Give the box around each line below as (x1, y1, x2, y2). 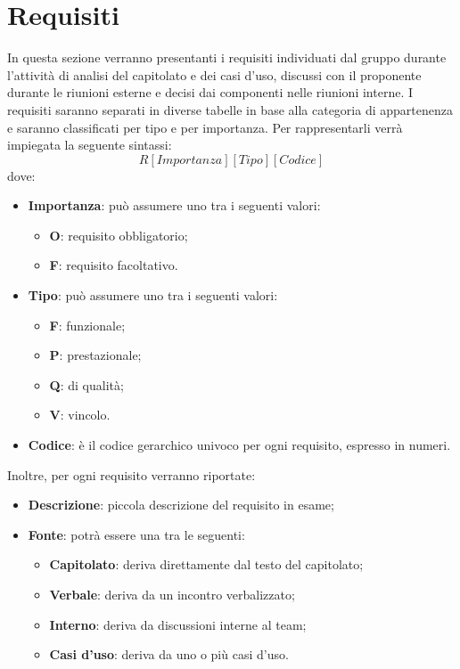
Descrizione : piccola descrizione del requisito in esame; (28, 495, 334, 514)
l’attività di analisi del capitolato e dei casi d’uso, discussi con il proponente (7, 65, 422, 84)
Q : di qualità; (49, 375, 124, 394)
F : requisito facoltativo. (49, 256, 178, 274)
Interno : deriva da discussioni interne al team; (49, 615, 307, 633)
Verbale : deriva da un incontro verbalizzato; (49, 585, 295, 603)
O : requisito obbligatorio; (49, 225, 188, 244)
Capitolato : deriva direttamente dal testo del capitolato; (49, 555, 364, 574)
